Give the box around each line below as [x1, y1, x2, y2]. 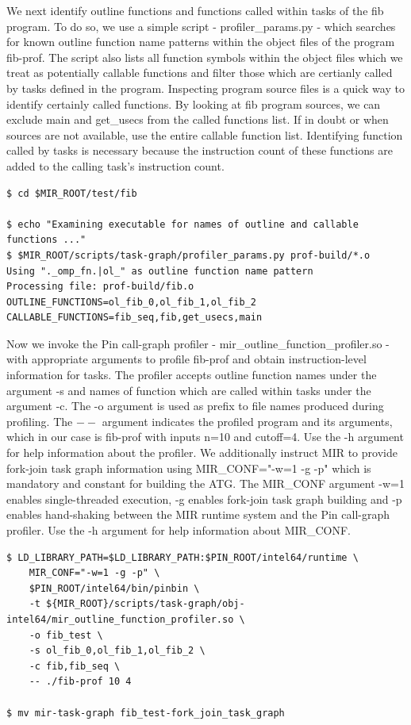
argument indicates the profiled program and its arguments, [102, 412, 393, 429]
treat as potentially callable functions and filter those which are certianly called [6, 64, 393, 81]
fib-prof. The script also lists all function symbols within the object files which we [6, 48, 403, 65]
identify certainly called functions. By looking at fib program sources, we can [6, 95, 381, 112]
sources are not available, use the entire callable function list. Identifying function [6, 126, 403, 143]
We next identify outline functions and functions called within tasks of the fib [6, 2, 384, 18]
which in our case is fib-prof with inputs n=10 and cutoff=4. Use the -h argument [6, 428, 404, 445]
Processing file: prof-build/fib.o [6, 281, 194, 293]
